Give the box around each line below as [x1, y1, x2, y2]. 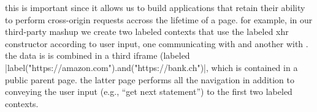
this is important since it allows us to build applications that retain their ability [5, 1, 305, 13]
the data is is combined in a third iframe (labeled [5, 49, 190, 62]
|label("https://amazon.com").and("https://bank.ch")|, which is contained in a [5, 61, 298, 73]
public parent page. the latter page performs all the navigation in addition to [5, 73, 295, 86]
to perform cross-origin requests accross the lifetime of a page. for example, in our [5, 13, 313, 26]
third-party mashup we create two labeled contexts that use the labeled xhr [5, 25, 289, 38]
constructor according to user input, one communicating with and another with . [5, 37, 308, 50]
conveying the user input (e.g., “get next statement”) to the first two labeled [5, 85, 292, 98]
